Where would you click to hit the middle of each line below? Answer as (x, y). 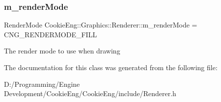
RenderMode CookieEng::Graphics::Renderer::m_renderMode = (101, 25)
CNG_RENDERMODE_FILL (51, 34)
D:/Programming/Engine (42, 84)
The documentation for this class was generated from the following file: (111, 67)
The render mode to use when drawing (62, 51)
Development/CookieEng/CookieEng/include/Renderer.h (90, 93)
